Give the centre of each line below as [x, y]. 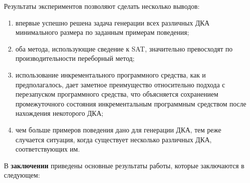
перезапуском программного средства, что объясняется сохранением [117, 94]
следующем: [22, 175]
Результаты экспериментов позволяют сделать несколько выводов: [102, 6]
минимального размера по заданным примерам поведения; [102, 32]
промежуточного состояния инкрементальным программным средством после [131, 103]
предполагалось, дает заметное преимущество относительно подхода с [120, 84]
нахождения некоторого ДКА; [59, 113]
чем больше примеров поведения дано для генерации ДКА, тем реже [118, 129]
